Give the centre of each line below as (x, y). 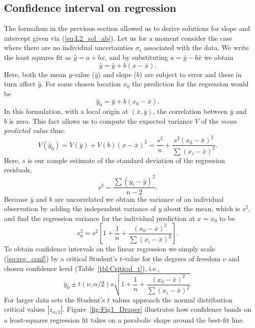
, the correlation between (190, 111)
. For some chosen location (81, 84)
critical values (25, 309)
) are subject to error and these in (190, 74)
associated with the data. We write (196, 47)
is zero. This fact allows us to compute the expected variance (101, 121)
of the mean (219, 121)
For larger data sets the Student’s (55, 299)
